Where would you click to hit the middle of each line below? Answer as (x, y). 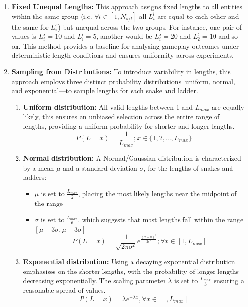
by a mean (39, 167)
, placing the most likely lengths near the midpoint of (157, 193)
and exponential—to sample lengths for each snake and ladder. (105, 91)
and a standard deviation (100, 167)
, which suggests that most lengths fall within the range (161, 219)
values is (24, 36)
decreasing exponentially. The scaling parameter (94, 281)
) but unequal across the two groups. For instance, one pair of (150, 26)
